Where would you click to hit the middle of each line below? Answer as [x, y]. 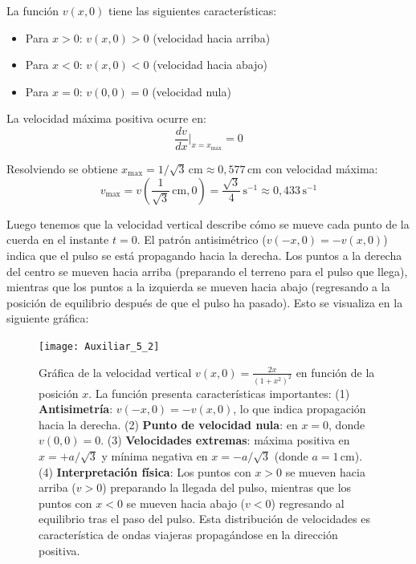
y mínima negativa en [155, 455]
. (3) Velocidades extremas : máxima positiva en [225, 440]
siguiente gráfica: [48, 318]
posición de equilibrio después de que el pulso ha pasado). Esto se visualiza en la [205, 302]
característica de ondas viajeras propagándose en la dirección [188, 534]
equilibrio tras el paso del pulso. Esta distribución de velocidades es [205, 519]
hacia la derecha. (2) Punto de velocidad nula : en [168, 424]
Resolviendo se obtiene [62, 169]
